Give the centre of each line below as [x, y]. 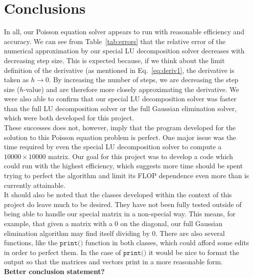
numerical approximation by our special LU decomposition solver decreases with [124, 51]
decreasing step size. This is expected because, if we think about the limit [115, 60]
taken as [16, 80]
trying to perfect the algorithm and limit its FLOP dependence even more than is [126, 175]
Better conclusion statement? [54, 271]
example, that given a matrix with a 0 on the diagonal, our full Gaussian [113, 223]
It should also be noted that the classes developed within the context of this [118, 195]
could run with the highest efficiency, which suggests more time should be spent [124, 166]
